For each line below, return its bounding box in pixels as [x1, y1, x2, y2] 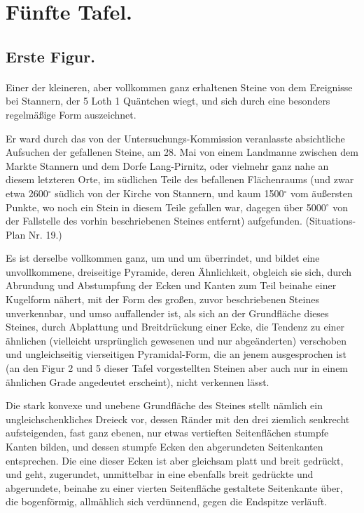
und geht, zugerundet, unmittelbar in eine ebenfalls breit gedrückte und [6, 467, 314, 481]
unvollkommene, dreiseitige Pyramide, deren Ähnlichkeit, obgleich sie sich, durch [6, 264, 352, 279]
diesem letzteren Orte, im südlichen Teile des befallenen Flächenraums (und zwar [6, 172, 354, 187]
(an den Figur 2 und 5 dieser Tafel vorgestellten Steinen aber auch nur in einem [6, 361, 349, 375]
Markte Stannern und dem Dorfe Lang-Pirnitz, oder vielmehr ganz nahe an [6, 158, 329, 173]
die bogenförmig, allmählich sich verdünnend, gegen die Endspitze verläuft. [6, 494, 328, 509]
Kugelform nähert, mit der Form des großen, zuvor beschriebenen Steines [6, 292, 319, 307]
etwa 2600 [6, 185, 48, 200]
